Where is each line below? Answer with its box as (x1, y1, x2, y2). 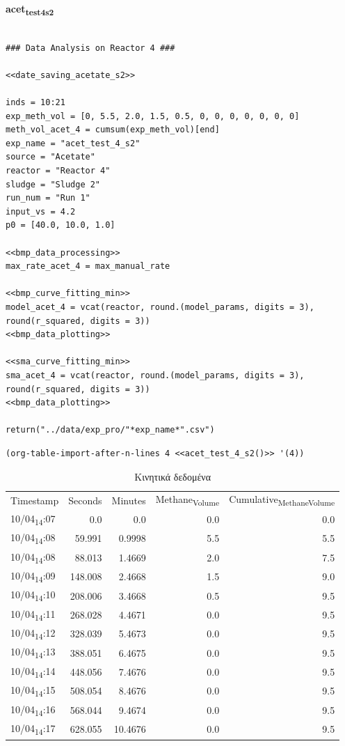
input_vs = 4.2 (6, 206, 76, 217)
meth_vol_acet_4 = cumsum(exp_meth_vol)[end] (6, 125, 220, 135)
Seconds (68, 492, 102, 507)
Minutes (111, 492, 146, 507)
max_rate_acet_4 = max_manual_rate (6, 261, 170, 272)
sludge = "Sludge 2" (6, 179, 101, 189)
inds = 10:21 (6, 98, 65, 108)
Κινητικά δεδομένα (134, 469, 211, 483)
